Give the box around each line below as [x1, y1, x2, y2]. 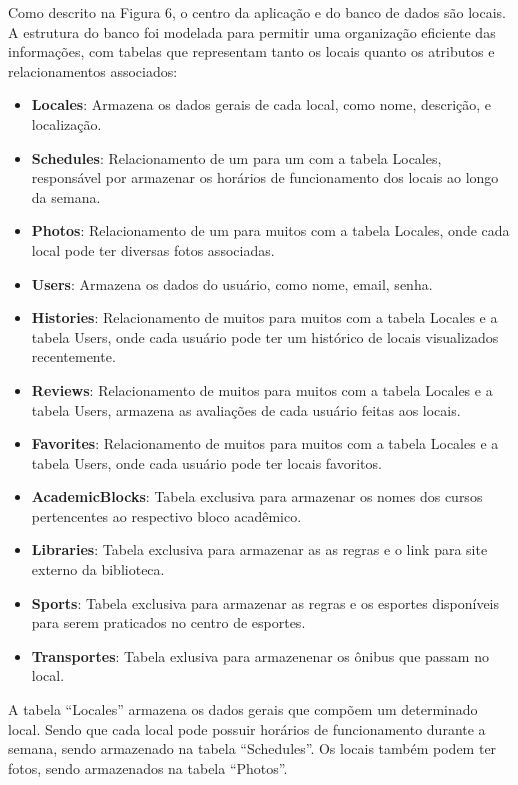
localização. [31, 113, 102, 134]
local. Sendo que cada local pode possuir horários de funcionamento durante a [8, 718, 486, 739]
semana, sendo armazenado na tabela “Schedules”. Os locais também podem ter [8, 738, 497, 759]
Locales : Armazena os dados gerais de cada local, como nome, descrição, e [31, 94, 492, 115]
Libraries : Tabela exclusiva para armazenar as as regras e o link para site [31, 539, 488, 560]
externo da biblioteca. [31, 559, 165, 580]
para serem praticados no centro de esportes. [31, 612, 306, 633]
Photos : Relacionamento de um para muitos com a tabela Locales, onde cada [31, 220, 510, 241]
